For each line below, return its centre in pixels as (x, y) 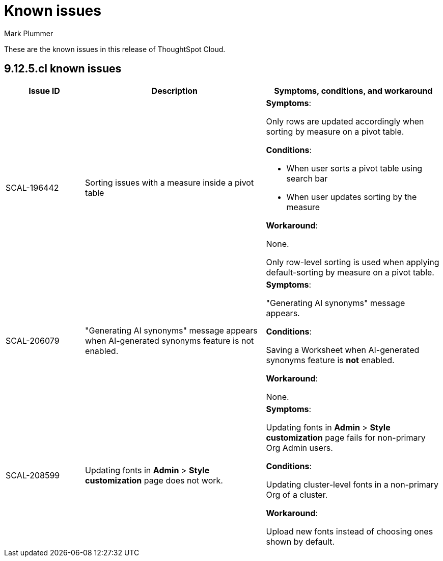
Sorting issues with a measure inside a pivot (170, 182)
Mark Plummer (29, 33)
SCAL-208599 (33, 475)
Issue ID (44, 91)
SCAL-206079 (33, 340)
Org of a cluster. (297, 494)
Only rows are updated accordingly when (345, 121)
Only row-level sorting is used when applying (353, 262)
